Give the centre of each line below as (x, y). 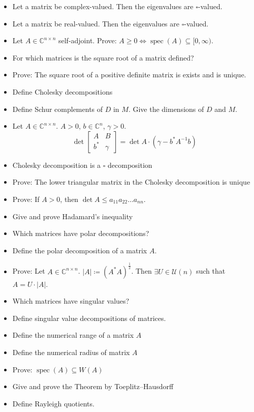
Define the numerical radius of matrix (71, 352)
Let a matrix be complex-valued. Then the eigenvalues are (103, 6)
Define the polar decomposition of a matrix (80, 250)
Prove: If (26, 199)
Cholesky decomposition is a (57, 165)
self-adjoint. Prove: (87, 40)
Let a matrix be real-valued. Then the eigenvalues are (96, 23)
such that (211, 271)
